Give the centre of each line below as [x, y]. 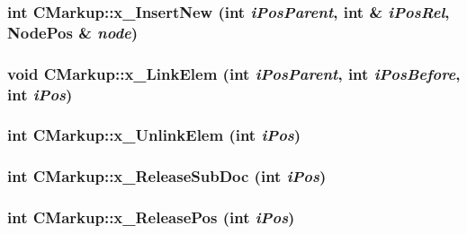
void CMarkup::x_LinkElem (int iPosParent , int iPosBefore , [234, 73]
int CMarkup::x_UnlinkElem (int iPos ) [154, 135]
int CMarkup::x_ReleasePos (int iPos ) [151, 217]
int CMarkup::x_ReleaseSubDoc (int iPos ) [167, 176]
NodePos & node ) [73, 32]
